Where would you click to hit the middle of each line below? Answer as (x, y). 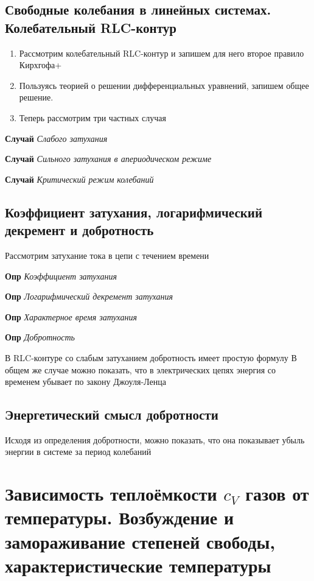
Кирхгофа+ (40, 65)
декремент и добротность (79, 230)
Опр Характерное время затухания (71, 316)
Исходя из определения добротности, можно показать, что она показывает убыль (155, 439)
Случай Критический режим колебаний (79, 179)
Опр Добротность (40, 337)
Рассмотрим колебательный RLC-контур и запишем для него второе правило (162, 53)
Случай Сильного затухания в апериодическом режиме (108, 159)
